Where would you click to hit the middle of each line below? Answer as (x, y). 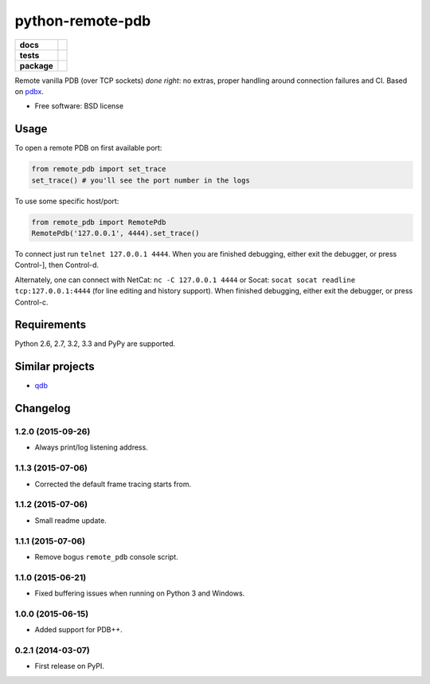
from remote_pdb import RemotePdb (99, 222)
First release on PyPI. (70, 666)
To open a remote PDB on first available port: (88, 148)
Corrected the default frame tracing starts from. (113, 484)
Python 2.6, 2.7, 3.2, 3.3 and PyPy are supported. (95, 344)
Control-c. (31, 302)
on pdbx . (29, 91)
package (36, 65)
